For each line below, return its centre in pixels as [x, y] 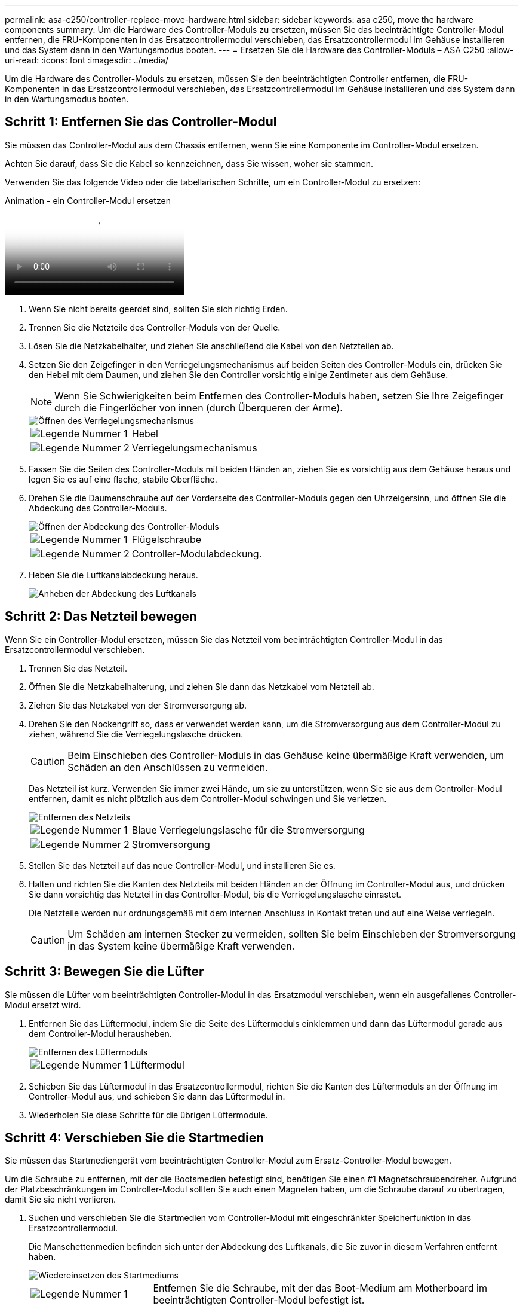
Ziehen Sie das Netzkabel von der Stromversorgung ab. [138, 705]
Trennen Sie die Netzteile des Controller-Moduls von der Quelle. [155, 327]
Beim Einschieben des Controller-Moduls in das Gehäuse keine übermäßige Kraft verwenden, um [286, 755]
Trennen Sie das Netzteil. [78, 668]
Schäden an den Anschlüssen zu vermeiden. [168, 767]
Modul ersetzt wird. [43, 1005]
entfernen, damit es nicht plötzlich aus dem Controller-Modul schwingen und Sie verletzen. [208, 798]
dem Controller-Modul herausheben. [100, 1033]
